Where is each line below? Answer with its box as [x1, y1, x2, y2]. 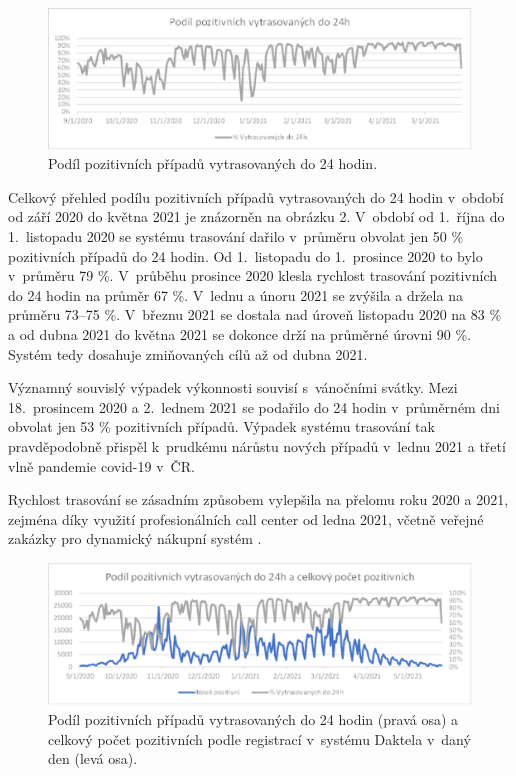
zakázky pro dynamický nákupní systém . [8, 528, 262, 549]
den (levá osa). [48, 748, 138, 769]
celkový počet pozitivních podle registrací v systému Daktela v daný [48, 728, 471, 749]
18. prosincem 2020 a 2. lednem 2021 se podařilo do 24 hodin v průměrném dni [8, 396, 500, 417]
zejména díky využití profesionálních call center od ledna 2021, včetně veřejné [8, 508, 484, 529]
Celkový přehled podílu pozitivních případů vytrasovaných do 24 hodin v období [8, 186, 504, 207]
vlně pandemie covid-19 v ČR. [8, 455, 195, 476]
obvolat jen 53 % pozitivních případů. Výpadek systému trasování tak [8, 416, 435, 437]
